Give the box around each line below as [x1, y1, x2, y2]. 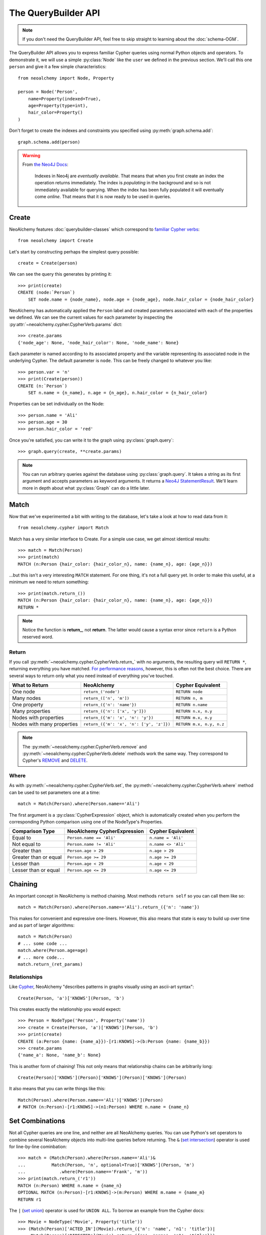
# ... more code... [18, 954, 65, 960]
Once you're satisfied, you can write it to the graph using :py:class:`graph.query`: [9, 437, 174, 443]
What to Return [12, 682, 49, 689]
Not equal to [12, 841, 41, 848]
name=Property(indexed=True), [28, 96, 101, 101]
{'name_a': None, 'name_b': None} [18, 1052, 101, 1058]
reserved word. [22, 634, 54, 640]
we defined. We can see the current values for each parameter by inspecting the [9, 314, 173, 321]
